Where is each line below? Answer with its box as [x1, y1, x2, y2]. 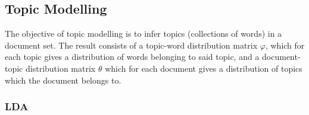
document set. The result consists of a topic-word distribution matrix [5, 39, 258, 51]
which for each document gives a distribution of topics [105, 62, 302, 74]
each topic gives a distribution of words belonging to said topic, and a [5, 50, 260, 63]
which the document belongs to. [5, 74, 121, 86]
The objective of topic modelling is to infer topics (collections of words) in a [5, 27, 282, 40]
